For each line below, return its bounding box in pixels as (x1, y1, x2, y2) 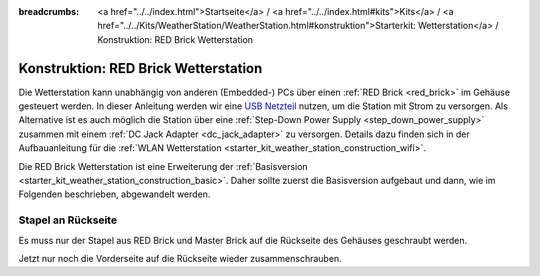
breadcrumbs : (18, 6, 80, 17)
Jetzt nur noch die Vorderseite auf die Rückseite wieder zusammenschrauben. (18, 252, 342, 264)
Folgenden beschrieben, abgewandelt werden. (18, 188, 211, 200)
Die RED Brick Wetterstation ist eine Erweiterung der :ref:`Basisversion (18, 160, 309, 172)
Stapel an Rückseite (18, 213, 118, 227)
